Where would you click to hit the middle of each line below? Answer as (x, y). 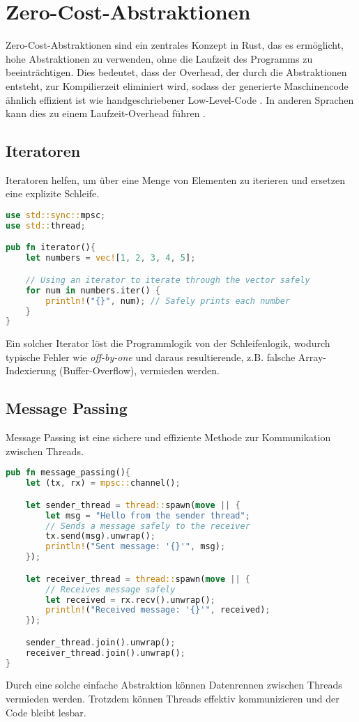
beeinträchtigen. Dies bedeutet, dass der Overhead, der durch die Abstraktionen (176, 72)
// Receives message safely (110, 589)
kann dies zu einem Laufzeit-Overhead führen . (106, 113)
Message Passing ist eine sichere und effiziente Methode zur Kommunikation (168, 437)
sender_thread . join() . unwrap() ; (100, 642)
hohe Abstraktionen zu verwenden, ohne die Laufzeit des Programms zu (159, 58)
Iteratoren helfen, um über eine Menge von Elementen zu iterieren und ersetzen (175, 179)
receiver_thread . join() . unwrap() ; (105, 653)
